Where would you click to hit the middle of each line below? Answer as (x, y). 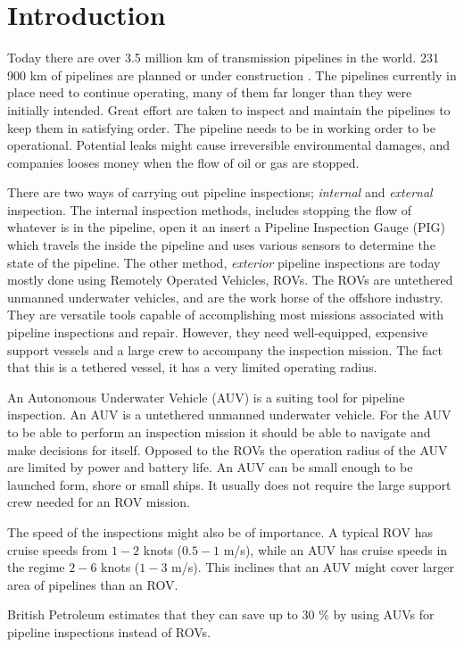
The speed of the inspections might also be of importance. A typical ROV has (220, 531)
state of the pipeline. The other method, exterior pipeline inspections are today (224, 262)
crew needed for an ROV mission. (99, 502)
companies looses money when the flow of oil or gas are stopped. (183, 162)
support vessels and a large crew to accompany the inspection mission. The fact (225, 349)
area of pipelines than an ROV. (93, 584)
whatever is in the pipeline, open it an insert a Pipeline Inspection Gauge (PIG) (226, 227)
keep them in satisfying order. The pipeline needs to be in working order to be (221, 127)
